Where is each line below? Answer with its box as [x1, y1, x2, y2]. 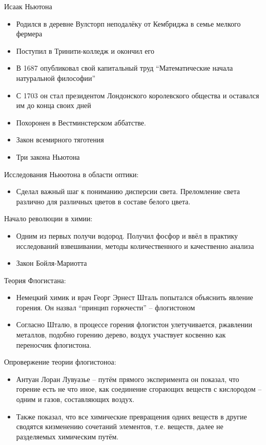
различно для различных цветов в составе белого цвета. [16, 196, 191, 206]
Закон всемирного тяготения [16, 134, 104, 145]
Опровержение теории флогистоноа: [4, 356, 116, 367]
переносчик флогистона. [16, 339, 92, 350]
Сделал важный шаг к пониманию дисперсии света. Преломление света [16, 186, 240, 197]
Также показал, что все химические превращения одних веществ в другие [16, 411, 247, 421]
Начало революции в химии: [4, 213, 93, 224]
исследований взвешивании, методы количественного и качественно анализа [16, 240, 254, 251]
